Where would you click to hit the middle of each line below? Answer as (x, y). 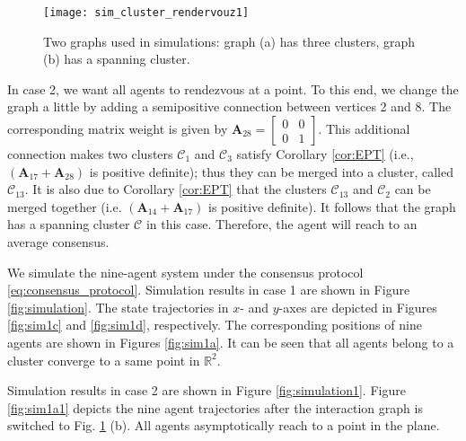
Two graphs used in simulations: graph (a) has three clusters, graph (229, 41)
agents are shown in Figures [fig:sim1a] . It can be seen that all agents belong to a (231, 342)
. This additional (364, 129)
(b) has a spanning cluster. (117, 59)
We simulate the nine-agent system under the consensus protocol (185, 272)
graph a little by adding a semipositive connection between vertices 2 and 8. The (229, 106)
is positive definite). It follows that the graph (332, 206)
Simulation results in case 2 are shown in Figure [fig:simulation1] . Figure (207, 390)
